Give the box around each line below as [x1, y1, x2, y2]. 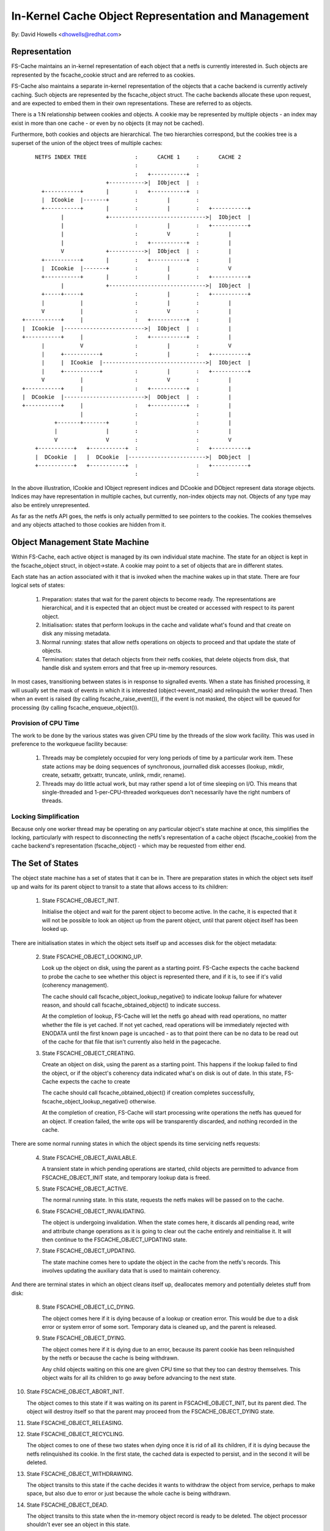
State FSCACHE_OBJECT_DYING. [42, 1334, 126, 1342]
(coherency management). [42, 982, 109, 989]
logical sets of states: [11, 582, 65, 589]
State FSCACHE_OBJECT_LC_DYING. [42, 1303, 135, 1311]
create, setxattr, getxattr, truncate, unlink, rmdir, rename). [42, 772, 186, 779]
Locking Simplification [11, 812, 79, 821]
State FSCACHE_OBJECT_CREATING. [42, 1049, 136, 1056]
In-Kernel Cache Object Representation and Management [11, 9, 309, 23]
